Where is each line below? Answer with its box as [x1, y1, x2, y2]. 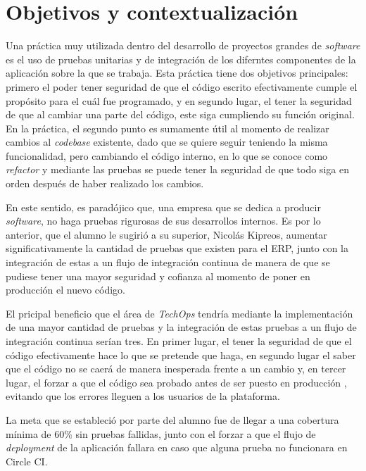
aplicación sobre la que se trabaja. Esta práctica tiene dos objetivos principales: [6, 65, 348, 80]
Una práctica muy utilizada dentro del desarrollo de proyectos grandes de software [6, 38, 360, 53]
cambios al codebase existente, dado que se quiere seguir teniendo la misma [6, 134, 328, 149]
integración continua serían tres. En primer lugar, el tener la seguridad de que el [6, 334, 352, 348]
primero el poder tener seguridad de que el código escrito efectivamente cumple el [6, 79, 358, 94]
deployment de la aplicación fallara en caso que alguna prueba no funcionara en [6, 440, 348, 455]
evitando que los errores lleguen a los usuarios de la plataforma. [6, 389, 280, 403]
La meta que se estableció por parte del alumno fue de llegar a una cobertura [6, 412, 339, 427]
